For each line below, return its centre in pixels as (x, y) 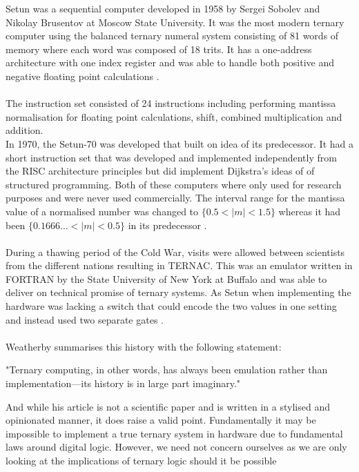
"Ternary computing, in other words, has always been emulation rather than (167, 370)
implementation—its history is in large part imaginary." (123, 383)
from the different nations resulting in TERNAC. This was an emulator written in (179, 265)
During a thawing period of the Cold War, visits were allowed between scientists (175, 252)
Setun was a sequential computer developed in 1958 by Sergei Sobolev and (163, 8)
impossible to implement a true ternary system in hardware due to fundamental (174, 433)
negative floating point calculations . (83, 76)
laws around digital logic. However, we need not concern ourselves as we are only (176, 447)
